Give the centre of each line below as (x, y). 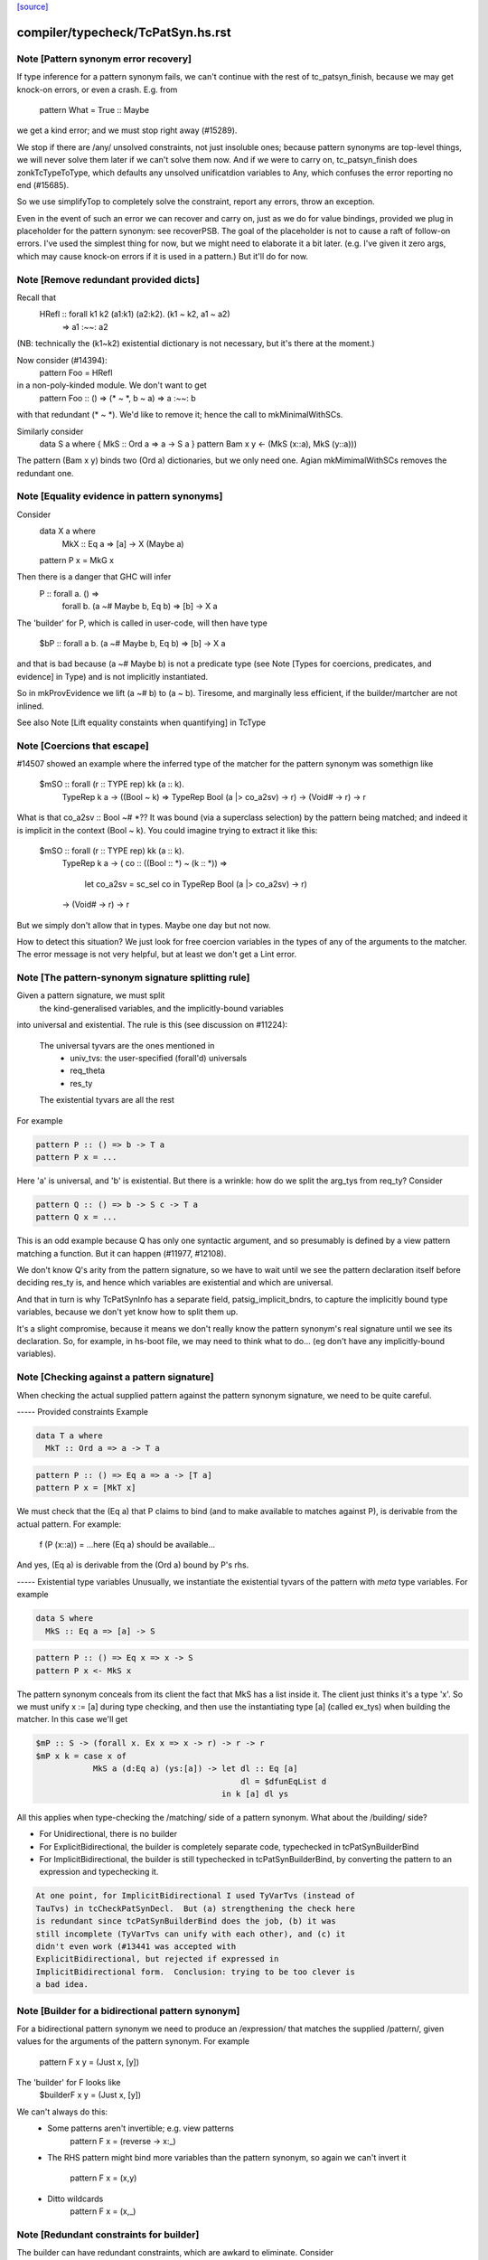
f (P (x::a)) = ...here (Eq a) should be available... (127, 1545)
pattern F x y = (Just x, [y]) (89, 2062)
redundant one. (45, 473)
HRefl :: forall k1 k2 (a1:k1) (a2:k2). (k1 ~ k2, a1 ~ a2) (135, 314)
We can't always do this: (62, 2112)
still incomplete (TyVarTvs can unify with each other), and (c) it (191, 1934)
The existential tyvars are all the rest (107, 1100)
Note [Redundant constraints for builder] (108, 2235)
